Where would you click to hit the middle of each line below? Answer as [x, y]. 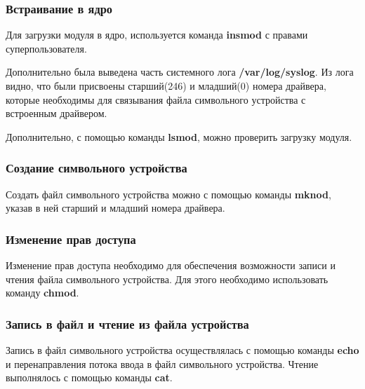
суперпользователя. [46, 48]
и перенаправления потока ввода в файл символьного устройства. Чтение [162, 363]
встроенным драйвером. [57, 113]
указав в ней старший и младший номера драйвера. [115, 208]
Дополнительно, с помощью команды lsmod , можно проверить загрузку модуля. [179, 136]
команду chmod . [42, 293]
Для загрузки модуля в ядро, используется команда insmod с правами [157, 35]
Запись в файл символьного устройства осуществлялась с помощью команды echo [182, 350]
